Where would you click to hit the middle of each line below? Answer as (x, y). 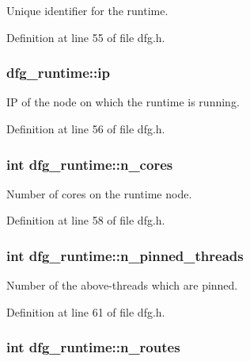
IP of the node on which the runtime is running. (123, 102)
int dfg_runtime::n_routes (93, 347)
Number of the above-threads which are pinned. (122, 285)
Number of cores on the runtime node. (99, 193)
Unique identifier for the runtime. (87, 10)
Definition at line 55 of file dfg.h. (86, 37)
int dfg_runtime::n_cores (90, 164)
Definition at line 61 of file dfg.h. (86, 311)
